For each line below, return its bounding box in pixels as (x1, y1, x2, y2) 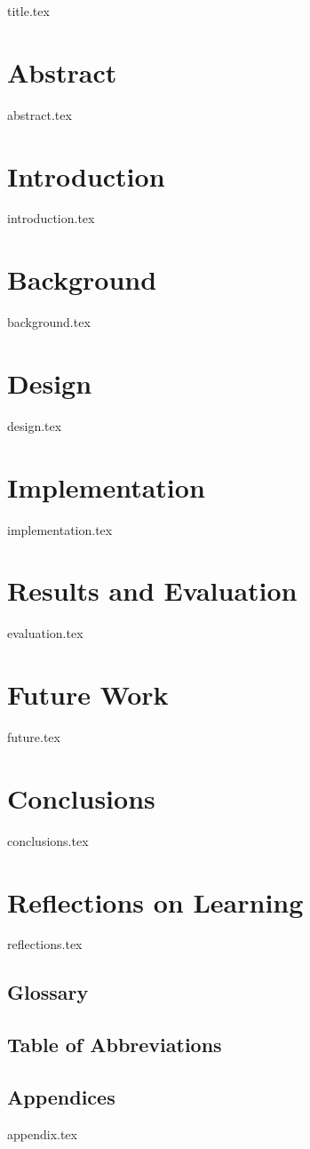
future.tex (7, 728, 60, 746)
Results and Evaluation (7, 572, 298, 609)
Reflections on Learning (7, 883, 304, 920)
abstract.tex (7, 105, 72, 124)
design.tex (7, 416, 62, 435)
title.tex (7, 2, 50, 20)
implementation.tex (7, 520, 113, 539)
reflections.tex (7, 935, 83, 954)
